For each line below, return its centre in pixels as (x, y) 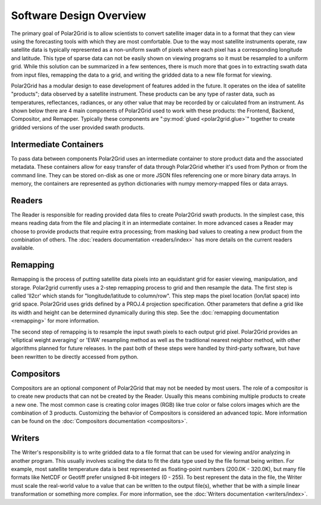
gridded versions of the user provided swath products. (78, 127)
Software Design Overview (79, 15)
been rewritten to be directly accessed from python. (75, 356)
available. (23, 248)
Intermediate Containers (57, 144)
